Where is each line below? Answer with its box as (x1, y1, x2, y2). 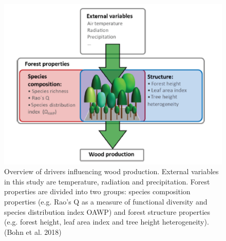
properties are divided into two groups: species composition (4, 186, 191, 197)
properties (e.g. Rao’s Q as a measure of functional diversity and (4, 196, 208, 207)
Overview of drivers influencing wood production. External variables (4, 166, 219, 177)
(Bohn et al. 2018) (4, 226, 62, 237)
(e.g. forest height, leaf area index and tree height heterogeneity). (4, 216, 209, 227)
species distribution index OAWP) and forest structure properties (4, 206, 211, 217)
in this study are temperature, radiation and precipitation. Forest (4, 176, 210, 187)
